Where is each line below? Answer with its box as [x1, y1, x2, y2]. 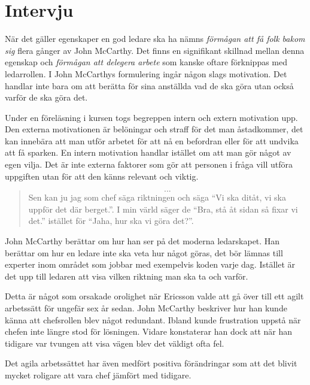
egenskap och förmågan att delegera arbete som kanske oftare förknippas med [5, 56, 288, 68]
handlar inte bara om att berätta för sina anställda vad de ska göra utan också [5, 79, 294, 92]
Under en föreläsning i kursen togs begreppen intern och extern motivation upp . [5, 111, 298, 123]
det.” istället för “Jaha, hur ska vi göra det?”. [28, 214, 194, 227]
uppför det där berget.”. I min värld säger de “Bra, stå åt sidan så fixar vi [28, 202, 298, 215]
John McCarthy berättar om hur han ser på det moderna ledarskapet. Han [5, 235, 280, 247]
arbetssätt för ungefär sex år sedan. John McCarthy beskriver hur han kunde [5, 302, 287, 314]
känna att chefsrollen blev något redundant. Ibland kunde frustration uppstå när [5, 313, 301, 326]
